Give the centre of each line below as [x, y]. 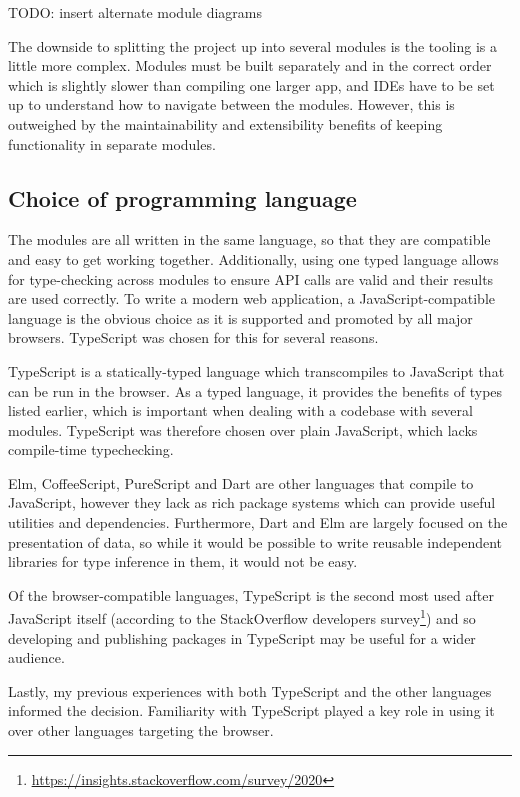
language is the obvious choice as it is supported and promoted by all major [240, 317]
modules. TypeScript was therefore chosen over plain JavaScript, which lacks [243, 429]
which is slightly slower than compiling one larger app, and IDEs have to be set [251, 84]
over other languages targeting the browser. [141, 730]
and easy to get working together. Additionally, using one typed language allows [253, 258]
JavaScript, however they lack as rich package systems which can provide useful [252, 502]
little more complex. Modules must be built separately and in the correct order [250, 65]
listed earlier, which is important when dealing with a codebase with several [240, 410]
